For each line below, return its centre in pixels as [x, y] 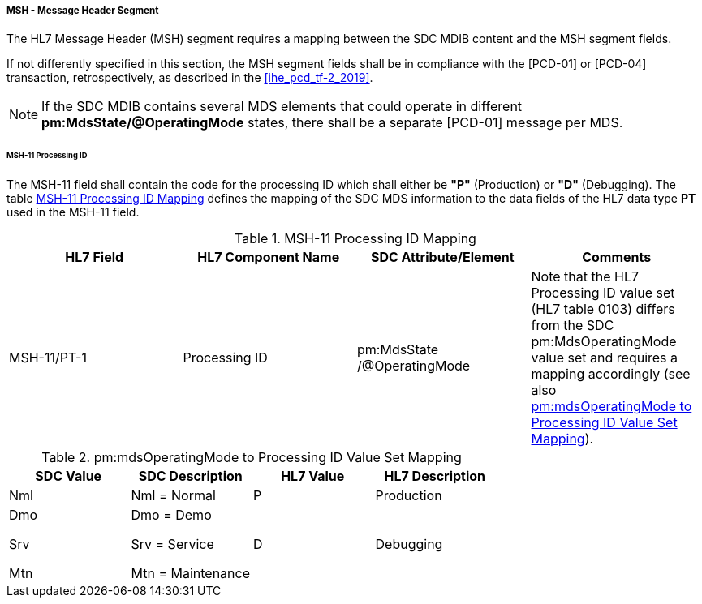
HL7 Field [95, 257]
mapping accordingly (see [611, 374]
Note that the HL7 [585, 277]
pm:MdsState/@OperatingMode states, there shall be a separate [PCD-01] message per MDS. [332, 123]
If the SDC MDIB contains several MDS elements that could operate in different [282, 107]
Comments [617, 257]
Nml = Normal [173, 496]
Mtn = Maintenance [190, 574]
